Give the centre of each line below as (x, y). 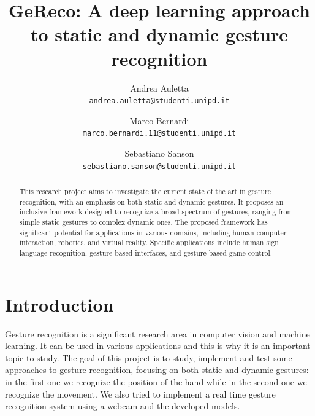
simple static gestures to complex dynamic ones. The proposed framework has (143, 222)
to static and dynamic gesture (159, 34)
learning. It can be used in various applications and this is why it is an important (158, 346)
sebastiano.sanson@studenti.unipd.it (159, 166)
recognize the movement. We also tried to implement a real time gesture (140, 394)
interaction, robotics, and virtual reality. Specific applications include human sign (149, 242)
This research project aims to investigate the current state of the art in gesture (145, 191)
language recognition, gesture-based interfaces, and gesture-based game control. (146, 252)
